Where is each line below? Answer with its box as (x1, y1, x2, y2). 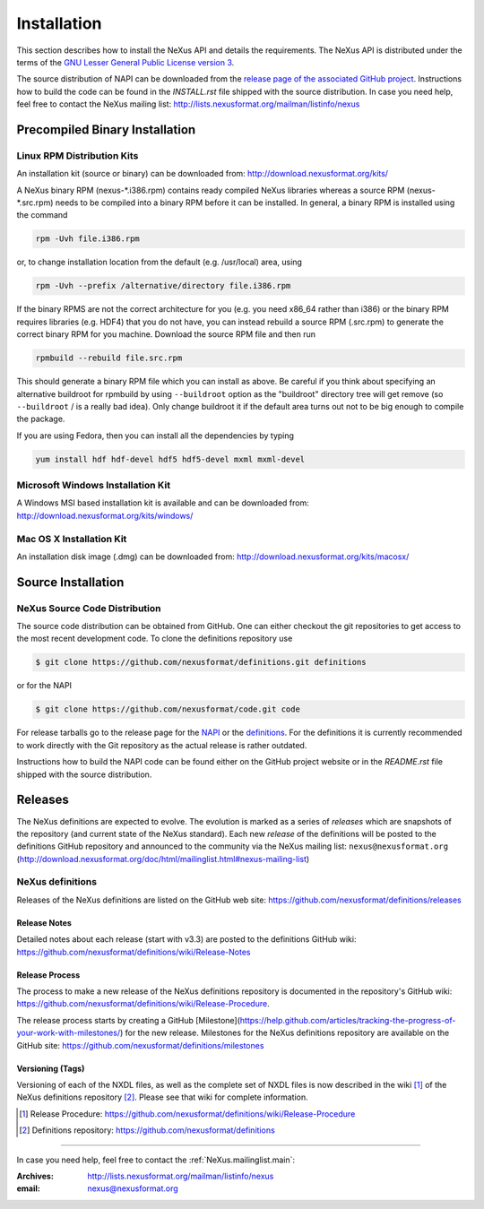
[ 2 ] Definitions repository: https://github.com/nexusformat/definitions (19, 1125, 275, 1136)
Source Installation (16, 574, 125, 590)
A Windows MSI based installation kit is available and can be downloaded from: (16, 497, 309, 508)
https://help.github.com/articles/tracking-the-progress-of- (239, 1015, 456, 1025)
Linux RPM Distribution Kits (16, 149, 139, 161)
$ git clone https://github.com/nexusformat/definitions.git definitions (35, 657, 367, 668)
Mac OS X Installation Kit (16, 532, 127, 545)
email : (16, 1183, 40, 1194)
